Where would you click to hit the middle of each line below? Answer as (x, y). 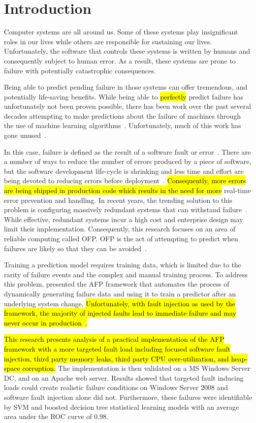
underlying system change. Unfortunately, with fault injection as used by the (120, 303)
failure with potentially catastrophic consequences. (80, 70)
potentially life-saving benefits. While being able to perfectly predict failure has (124, 96)
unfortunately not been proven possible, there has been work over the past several (128, 106)
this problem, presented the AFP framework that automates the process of (117, 284)
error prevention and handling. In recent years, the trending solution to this (118, 200)
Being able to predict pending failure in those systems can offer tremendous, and (126, 87)
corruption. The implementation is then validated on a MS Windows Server (136, 368)
